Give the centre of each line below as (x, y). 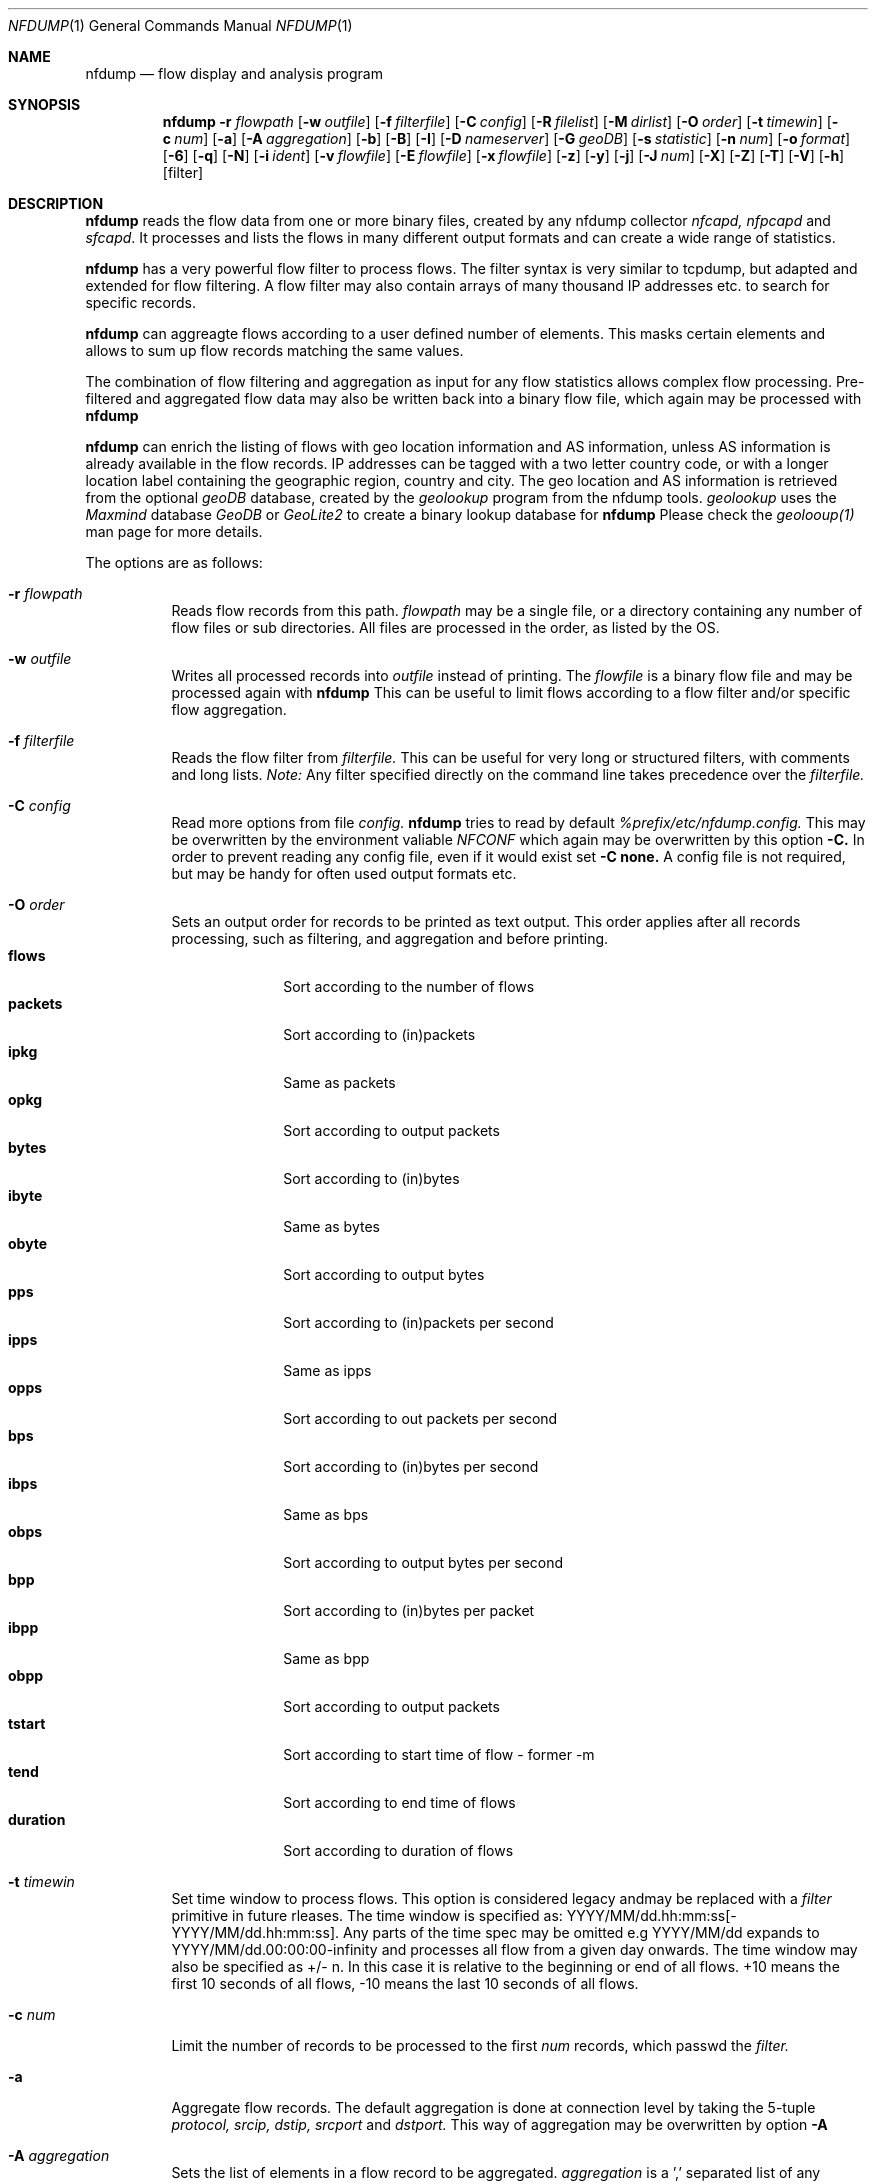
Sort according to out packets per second (420, 1418)
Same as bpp (326, 1658)
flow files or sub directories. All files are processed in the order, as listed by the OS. (445, 627)
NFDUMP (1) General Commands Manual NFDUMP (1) (180, 25)
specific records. (141, 302)
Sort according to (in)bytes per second (411, 1466)
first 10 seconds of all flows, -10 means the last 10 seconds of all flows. (405, 1983)
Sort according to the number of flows (409, 986)
